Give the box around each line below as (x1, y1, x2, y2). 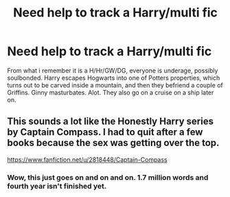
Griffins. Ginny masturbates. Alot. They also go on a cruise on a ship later (7, 88, 214, 96)
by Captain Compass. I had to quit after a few (7, 126, 203, 138)
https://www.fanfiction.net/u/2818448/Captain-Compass (7, 155, 168, 163)
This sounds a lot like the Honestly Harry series (7, 116, 214, 127)
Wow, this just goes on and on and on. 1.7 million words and (7, 172, 209, 182)
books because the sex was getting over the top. (7, 137, 220, 149)
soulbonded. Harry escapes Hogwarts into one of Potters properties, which (7, 74, 220, 82)
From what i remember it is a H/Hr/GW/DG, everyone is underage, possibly (7, 66, 218, 74)
